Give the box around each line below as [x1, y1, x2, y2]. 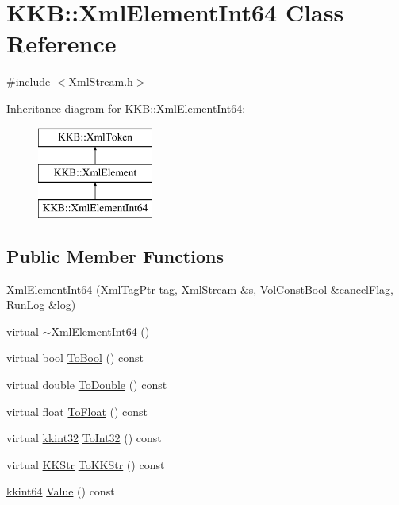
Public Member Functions [6, 243, 224, 268]
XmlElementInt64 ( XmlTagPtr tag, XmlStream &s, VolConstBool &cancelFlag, [6, 280, 393, 297]
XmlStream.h [68, 73, 133, 90]
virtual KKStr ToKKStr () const [6, 456, 165, 472]
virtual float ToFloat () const [6, 403, 148, 419]
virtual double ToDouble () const [6, 376, 167, 393]
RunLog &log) [6, 296, 76, 313]
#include [6, 73, 51, 90]
